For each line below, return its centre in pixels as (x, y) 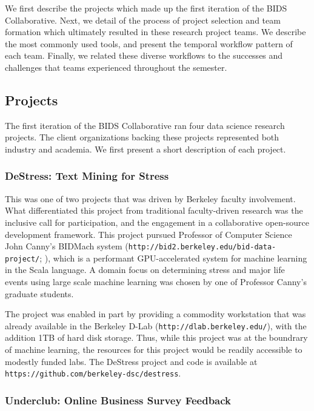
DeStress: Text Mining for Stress (87, 176)
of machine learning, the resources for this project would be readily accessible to (154, 350)
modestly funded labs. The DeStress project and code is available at (131, 361)
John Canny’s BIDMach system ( (67, 246)
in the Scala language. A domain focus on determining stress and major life (145, 270)
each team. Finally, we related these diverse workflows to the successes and (144, 55)
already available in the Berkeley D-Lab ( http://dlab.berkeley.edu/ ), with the (156, 325)
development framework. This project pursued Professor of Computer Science (149, 234)
